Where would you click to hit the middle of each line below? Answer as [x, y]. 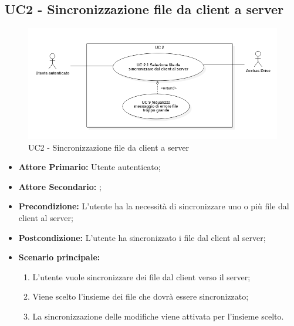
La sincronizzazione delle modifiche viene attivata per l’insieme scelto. [158, 316]
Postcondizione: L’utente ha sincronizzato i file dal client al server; [142, 237]
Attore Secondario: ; [60, 186]
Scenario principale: [59, 257]
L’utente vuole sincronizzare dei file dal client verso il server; [141, 276]
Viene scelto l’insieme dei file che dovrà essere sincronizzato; [141, 296]
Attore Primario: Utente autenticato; [89, 167]
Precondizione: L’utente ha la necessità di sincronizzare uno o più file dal [154, 206]
